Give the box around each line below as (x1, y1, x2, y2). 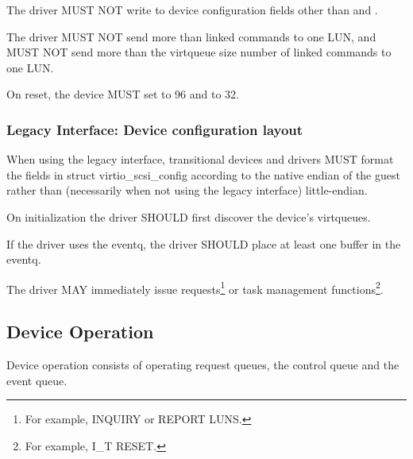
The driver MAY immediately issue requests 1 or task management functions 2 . (6, 278, 384, 297)
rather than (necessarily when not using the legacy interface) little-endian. (6, 182, 368, 199)
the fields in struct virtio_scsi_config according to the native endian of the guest (6, 166, 400, 183)
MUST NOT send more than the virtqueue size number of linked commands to (6, 44, 392, 60)
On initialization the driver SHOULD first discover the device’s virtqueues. (6, 208, 371, 225)
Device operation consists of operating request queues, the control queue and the (6, 357, 399, 373)
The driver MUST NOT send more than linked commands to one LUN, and (6, 28, 376, 44)
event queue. (6, 372, 68, 388)
